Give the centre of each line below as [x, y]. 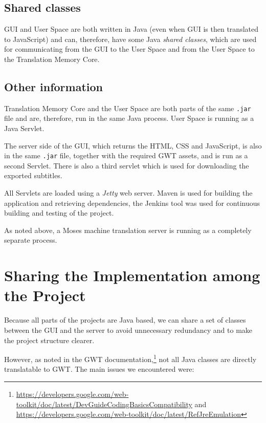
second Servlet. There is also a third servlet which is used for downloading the [127, 165]
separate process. [31, 240]
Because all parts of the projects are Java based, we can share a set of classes [125, 320]
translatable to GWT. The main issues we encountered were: [99, 369]
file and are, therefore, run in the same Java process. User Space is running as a [129, 118]
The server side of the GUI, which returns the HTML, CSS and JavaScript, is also [133, 145]
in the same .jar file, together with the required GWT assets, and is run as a [126, 155]
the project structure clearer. [49, 340]
